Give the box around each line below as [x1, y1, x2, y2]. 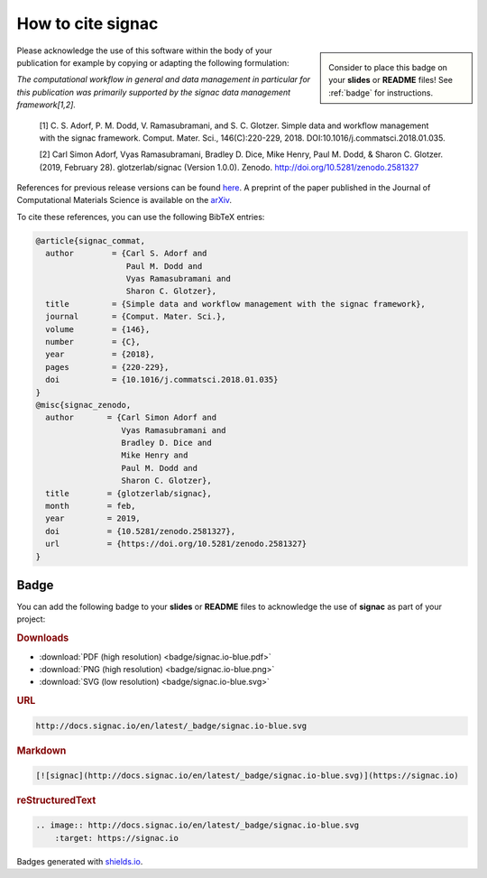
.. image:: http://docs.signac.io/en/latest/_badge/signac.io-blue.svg [35, 820, 360, 830]
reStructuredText [16, 794, 96, 807]
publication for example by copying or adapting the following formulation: [16, 57, 289, 68]
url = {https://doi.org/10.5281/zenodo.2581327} [45, 539, 308, 550]
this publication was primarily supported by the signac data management [16, 87, 291, 97]
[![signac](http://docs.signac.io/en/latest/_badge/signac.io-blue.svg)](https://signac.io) [35, 771, 459, 781]
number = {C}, [45, 337, 142, 347]
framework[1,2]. [16, 99, 77, 110]
